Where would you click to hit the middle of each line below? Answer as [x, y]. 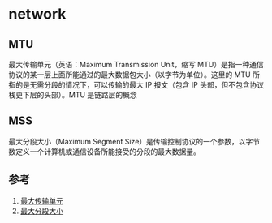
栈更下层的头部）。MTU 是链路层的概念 [73, 95]
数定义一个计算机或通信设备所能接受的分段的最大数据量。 [104, 152]
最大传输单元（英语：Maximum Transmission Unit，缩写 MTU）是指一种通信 [136, 64]
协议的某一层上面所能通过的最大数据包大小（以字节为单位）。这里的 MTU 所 [134, 75]
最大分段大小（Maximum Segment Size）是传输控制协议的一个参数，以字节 [134, 141]
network [37, 14]
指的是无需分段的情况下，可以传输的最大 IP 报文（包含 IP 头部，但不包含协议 [136, 85]
